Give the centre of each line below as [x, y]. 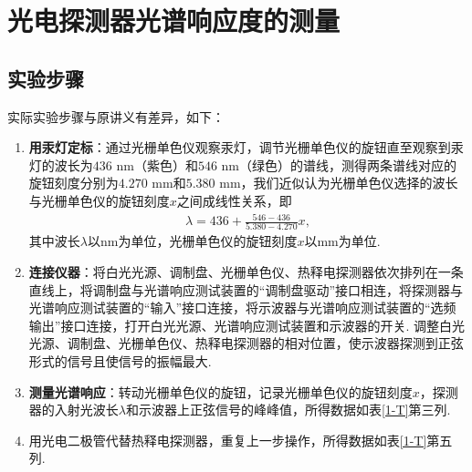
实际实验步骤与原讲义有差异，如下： [116, 116]
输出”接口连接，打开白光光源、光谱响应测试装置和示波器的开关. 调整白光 [246, 325]
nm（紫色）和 [157, 164]
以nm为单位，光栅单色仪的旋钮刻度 [192, 241]
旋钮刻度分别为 [73, 183]
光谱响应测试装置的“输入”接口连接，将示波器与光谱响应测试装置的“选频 [242, 308]
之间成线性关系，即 [234, 200]
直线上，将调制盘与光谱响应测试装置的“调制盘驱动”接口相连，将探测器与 [246, 289]
